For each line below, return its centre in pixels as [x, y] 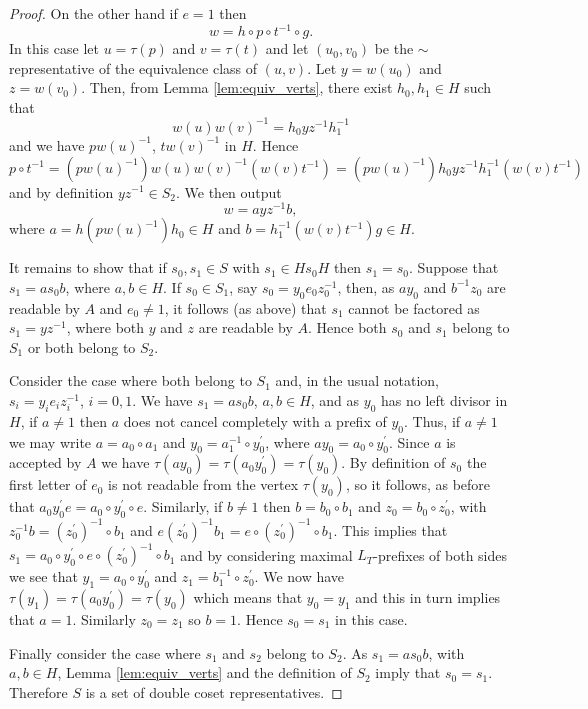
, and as [335, 400]
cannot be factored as [414, 307]
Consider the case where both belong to [130, 380]
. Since [409, 441]
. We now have [299, 576]
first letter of [48, 484]
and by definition [61, 191]
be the [394, 48]
